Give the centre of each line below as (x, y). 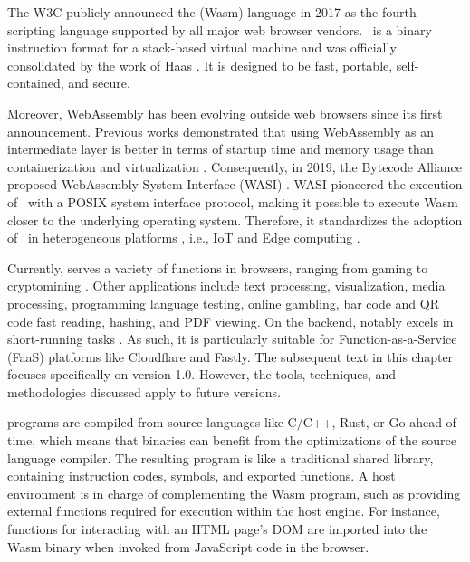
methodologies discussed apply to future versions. (144, 391)
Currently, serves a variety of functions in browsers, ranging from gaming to (218, 267)
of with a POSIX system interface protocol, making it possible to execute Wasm (233, 201)
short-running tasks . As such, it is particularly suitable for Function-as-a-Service (232, 339)
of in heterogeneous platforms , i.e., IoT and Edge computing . (184, 238)
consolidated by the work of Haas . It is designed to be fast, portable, (200, 65)
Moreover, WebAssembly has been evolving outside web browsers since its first (225, 113)
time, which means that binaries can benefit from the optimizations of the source (232, 440)
